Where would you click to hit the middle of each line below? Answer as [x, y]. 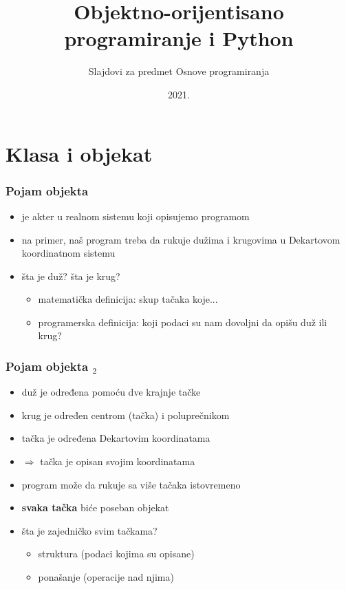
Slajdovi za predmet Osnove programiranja [179, 71]
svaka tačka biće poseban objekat [95, 507]
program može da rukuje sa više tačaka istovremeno [131, 484]
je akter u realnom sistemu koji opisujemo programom [136, 216]
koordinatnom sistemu [68, 253]
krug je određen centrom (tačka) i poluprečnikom [126, 415]
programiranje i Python [179, 38]
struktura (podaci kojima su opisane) [116, 554]
